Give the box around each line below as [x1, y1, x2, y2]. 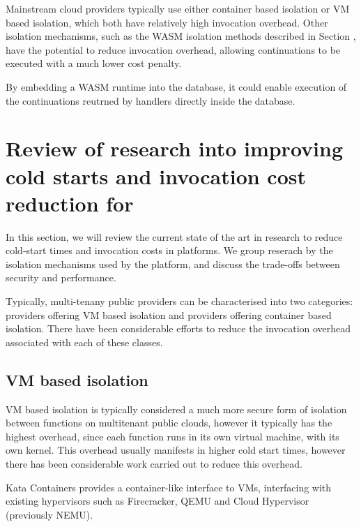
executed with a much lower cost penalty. [6, 56, 182, 70]
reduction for [6, 188, 134, 217]
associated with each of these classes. [6, 334, 163, 349]
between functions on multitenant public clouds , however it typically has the [6, 415, 332, 430]
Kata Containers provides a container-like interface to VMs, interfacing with [6, 480, 332, 494]
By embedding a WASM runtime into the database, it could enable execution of [6, 79, 347, 94]
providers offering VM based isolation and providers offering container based [6, 307, 332, 322]
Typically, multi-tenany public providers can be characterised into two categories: [6, 294, 353, 309]
